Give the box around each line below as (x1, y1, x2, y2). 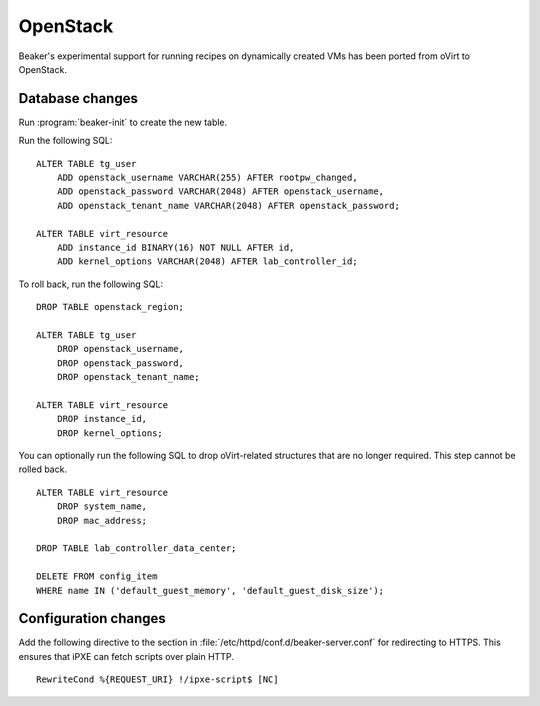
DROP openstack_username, (56, 343, 185, 355)
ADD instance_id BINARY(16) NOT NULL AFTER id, (56, 241, 295, 253)
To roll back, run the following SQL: (18, 278, 164, 290)
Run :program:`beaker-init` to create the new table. (18, 116, 228, 128)
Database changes (18, 90, 139, 107)
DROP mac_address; (56, 515, 148, 526)
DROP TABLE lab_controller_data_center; (36, 543, 237, 554)
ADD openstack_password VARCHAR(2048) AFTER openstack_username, (56, 186, 385, 197)
